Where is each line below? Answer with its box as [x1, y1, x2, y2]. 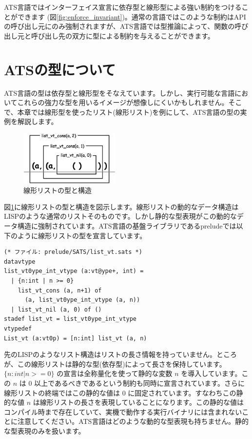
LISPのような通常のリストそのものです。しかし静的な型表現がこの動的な [4, 211, 237, 221]
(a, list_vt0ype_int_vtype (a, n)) [24, 296, 140, 304]
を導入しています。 [181, 368, 242, 378]
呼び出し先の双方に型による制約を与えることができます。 [31, 30, 214, 41]
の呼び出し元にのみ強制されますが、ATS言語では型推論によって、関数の [4, 21, 235, 31]
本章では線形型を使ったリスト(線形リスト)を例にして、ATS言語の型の [17, 106, 240, 117]
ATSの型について [4, 59, 116, 79]
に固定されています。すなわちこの [128, 387, 236, 397]
